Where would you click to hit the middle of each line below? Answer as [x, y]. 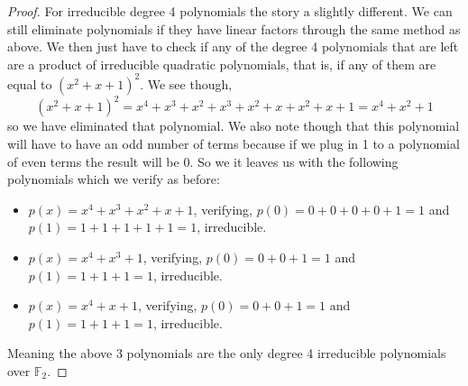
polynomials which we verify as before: [114, 179]
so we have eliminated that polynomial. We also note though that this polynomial [234, 126]
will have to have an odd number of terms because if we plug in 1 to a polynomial [234, 143]
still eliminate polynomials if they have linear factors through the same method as [234, 28]
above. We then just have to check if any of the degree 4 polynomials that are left [233, 46]
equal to [30, 83]
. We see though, [186, 83]
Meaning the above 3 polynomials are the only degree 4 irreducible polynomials [227, 353]
